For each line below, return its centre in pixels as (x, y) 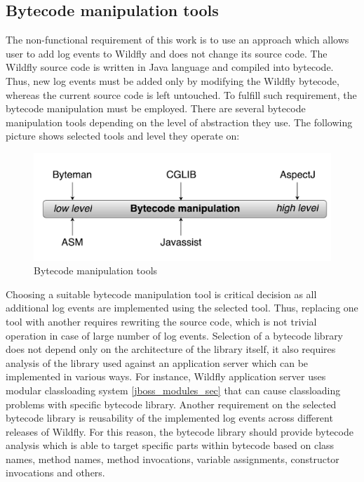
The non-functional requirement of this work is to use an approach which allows (177, 40)
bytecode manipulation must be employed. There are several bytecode (156, 108)
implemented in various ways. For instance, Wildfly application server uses (166, 376)
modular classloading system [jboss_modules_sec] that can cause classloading (173, 390)
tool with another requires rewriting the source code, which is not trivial (161, 321)
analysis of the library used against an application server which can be (157, 362)
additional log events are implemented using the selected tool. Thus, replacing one (182, 308)
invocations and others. (55, 473)
